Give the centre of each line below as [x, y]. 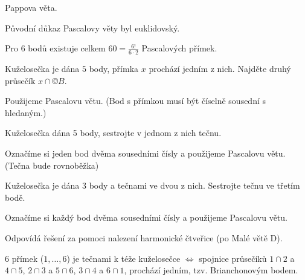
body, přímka [114, 69]
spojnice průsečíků [233, 258]
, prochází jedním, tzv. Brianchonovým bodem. [211, 270]
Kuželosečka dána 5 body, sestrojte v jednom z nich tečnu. [113, 133]
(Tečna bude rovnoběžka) [52, 165]
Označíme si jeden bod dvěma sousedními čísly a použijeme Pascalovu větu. [145, 153]
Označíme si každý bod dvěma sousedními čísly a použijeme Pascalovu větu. [146, 217]
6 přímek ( [24, 258]
